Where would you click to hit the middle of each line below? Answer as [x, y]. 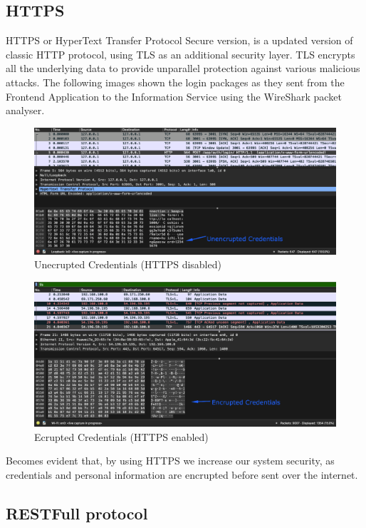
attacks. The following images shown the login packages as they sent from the [175, 82]
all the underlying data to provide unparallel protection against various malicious [183, 68]
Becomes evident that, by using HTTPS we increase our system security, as [170, 461]
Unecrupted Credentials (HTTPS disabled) [128, 264]
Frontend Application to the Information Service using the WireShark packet [174, 96]
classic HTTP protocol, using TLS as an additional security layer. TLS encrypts [181, 54]
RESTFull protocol [77, 513]
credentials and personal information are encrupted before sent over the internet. [182, 475]
